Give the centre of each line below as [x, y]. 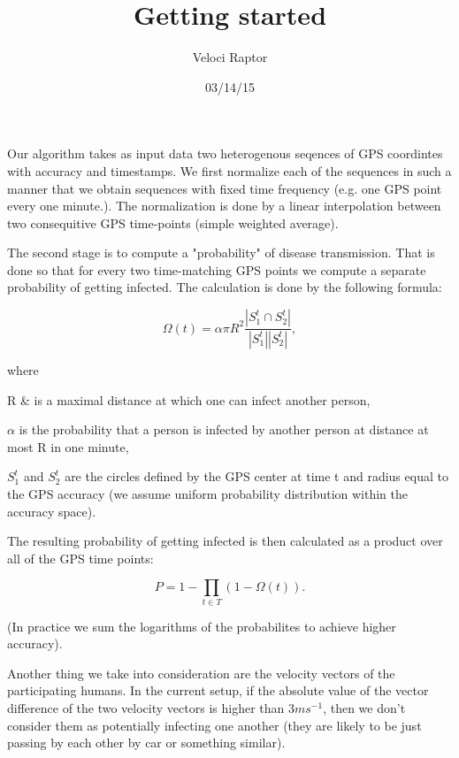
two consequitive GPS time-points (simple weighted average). [173, 222]
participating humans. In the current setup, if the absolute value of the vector [218, 690]
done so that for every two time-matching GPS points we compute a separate [217, 269]
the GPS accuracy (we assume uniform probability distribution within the [208, 493]
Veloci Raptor [230, 57]
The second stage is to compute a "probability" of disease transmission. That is [221, 253]
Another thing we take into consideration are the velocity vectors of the [201, 673]
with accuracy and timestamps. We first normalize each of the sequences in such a [229, 170]
